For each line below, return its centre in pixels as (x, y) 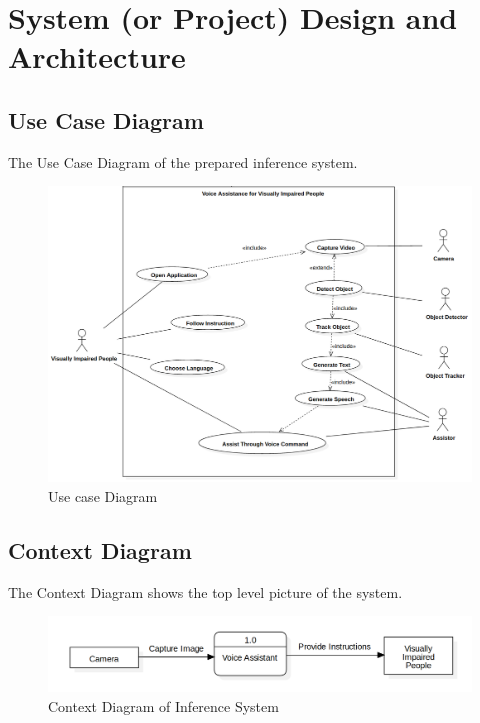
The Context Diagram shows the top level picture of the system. (205, 591)
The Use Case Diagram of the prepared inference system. (183, 161)
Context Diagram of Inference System (163, 705)
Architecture (97, 56)
